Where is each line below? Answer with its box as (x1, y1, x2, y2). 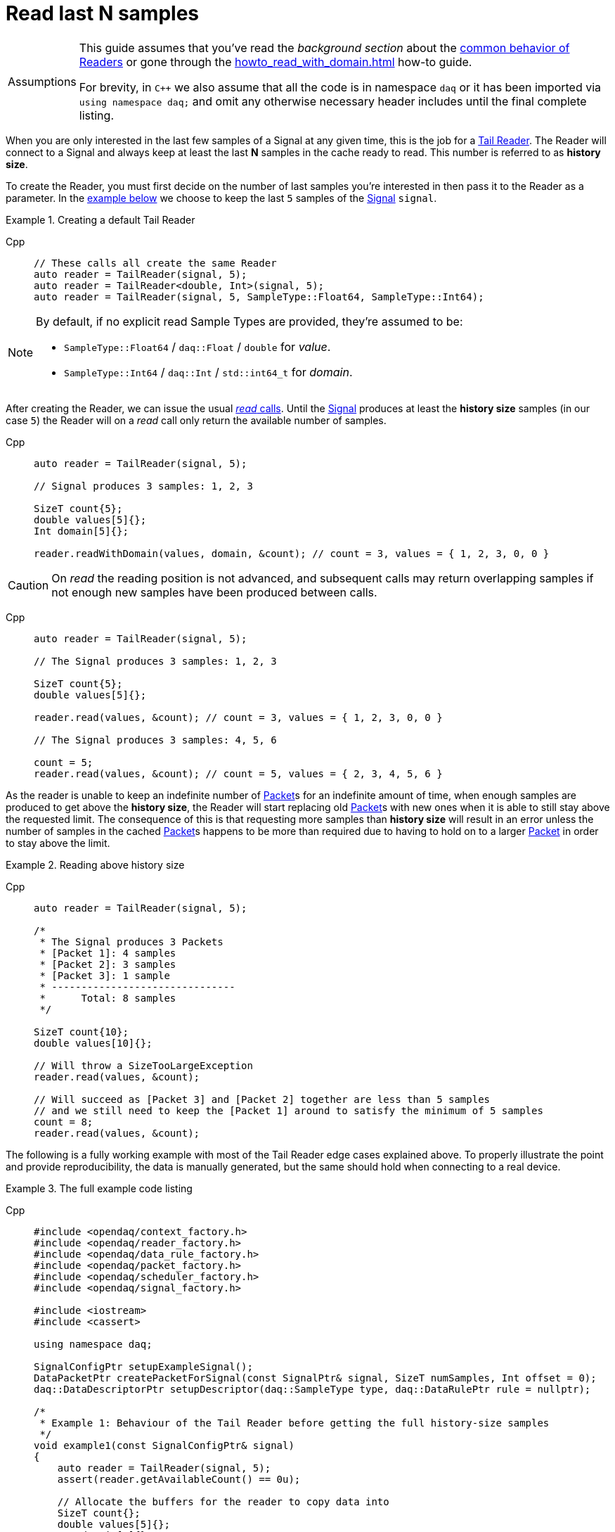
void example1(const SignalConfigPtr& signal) (34, 1439, 294, 1451)
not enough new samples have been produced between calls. (51, 585, 377, 599)
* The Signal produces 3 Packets (39, 936, 224, 947)
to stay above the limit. (6, 836, 110, 849)
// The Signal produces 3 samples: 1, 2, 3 (34, 655, 277, 667)
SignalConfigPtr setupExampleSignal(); (34, 1360, 253, 1372)
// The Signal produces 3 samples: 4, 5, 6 (34, 734, 277, 746)
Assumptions (8, 74, 77, 89)
